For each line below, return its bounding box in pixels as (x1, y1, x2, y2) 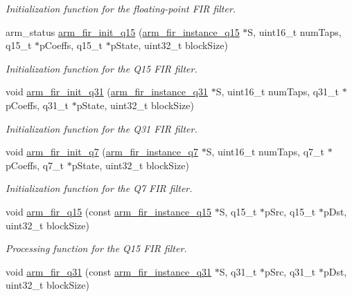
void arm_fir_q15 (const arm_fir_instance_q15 (6, 204, 212, 218)
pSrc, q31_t (265, 264, 316, 278)
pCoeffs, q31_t (6, 97, 69, 112)
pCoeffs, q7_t (6, 157, 64, 172)
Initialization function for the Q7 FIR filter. (6, 181, 193, 195)
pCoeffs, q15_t (39, 38, 103, 52)
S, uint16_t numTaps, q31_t (215, 84, 340, 99)
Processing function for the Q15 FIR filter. (6, 241, 187, 256)
